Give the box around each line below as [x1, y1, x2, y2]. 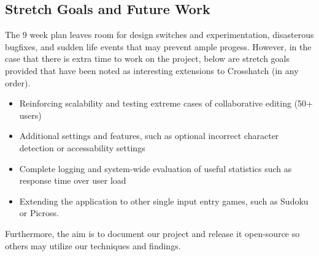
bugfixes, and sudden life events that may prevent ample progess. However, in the [5, 40, 312, 53]
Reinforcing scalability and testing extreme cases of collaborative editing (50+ [19, 97, 313, 110]
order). [5, 76, 31, 89]
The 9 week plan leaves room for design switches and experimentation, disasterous [5, 28, 314, 41]
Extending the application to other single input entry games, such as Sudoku [19, 194, 309, 207]
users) [19, 108, 42, 121]
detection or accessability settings [19, 141, 145, 154]
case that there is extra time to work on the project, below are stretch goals [5, 52, 290, 65]
